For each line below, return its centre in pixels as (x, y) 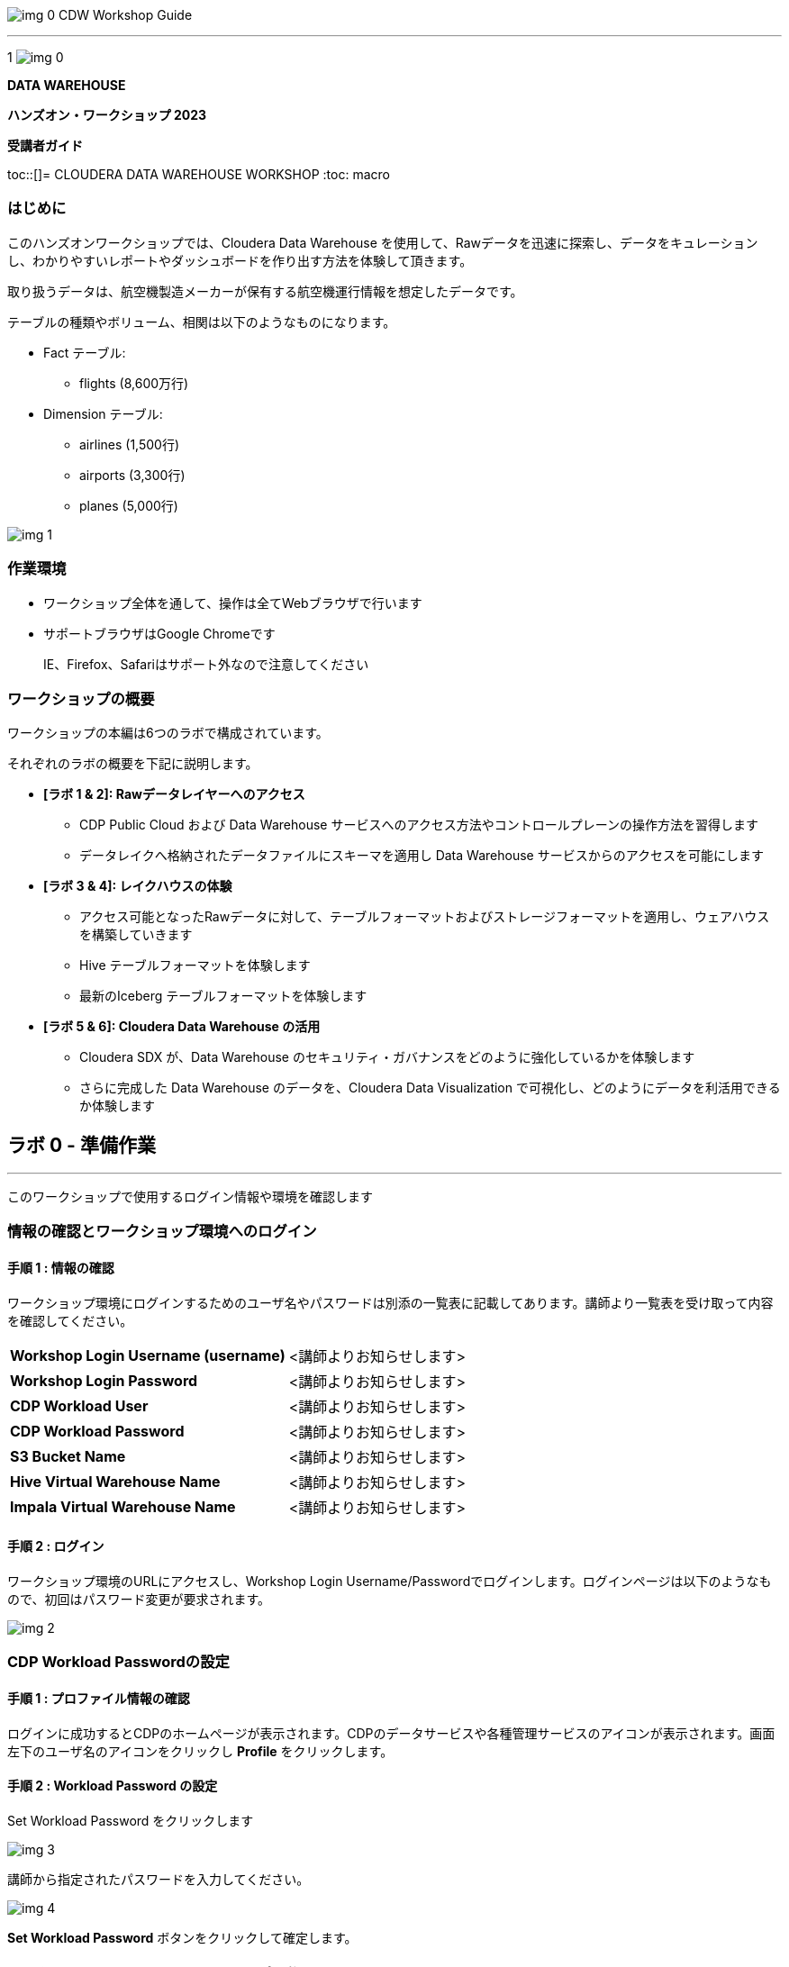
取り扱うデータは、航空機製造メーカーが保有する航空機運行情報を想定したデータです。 (265, 291)
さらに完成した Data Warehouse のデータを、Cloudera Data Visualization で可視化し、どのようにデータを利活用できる (430, 1088)
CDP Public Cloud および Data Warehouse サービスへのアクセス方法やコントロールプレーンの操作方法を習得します (419, 825)
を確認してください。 (70, 1320)
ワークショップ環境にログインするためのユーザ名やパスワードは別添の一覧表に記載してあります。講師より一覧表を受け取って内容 (390, 1302)
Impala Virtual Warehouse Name (123, 1506)
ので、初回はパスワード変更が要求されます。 (139, 1599)
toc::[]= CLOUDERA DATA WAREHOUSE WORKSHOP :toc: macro (199, 174)
